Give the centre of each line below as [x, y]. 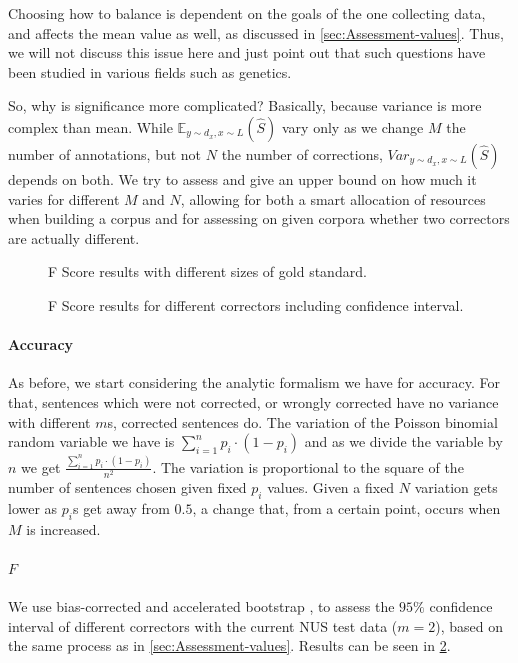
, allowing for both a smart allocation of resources [333, 198]
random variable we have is [91, 441]
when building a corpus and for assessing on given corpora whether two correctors [259, 218]
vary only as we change [353, 126]
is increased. [63, 528]
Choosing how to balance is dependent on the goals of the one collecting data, [247, 13]
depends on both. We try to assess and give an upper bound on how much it [242, 178]
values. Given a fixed [331, 487]
